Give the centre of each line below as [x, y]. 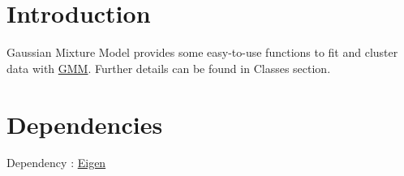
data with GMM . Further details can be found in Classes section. [169, 68]
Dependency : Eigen [56, 163]
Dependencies [85, 124]
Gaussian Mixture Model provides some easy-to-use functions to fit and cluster [202, 52]
